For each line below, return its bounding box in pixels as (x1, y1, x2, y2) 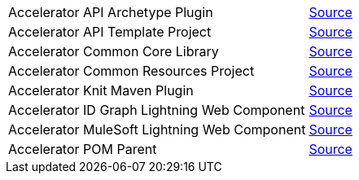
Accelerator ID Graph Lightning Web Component (8, 102, 305, 118)
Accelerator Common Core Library (8, 43, 219, 59)
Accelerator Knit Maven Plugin (8, 82, 194, 99)
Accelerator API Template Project (8, 24, 212, 40)
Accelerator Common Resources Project (8, 63, 255, 79)
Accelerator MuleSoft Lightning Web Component (8, 121, 306, 138)
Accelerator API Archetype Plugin (8, 4, 213, 20)
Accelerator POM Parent (8, 141, 157, 157)
